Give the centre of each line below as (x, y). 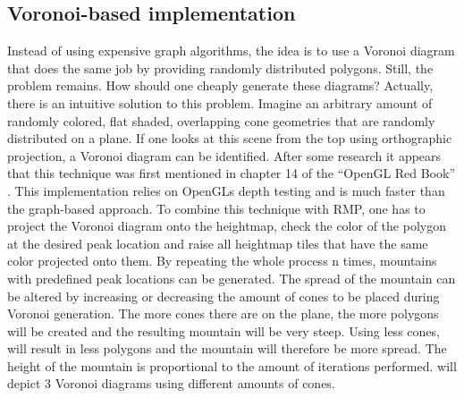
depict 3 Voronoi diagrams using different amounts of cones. (171, 383)
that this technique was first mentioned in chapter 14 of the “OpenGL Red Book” (232, 173)
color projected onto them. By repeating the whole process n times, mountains (222, 261)
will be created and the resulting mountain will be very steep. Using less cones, (224, 330)
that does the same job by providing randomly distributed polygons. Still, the (220, 68)
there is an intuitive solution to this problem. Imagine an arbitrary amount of (220, 102)
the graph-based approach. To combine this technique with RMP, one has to (216, 208)
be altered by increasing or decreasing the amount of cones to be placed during (224, 296)
